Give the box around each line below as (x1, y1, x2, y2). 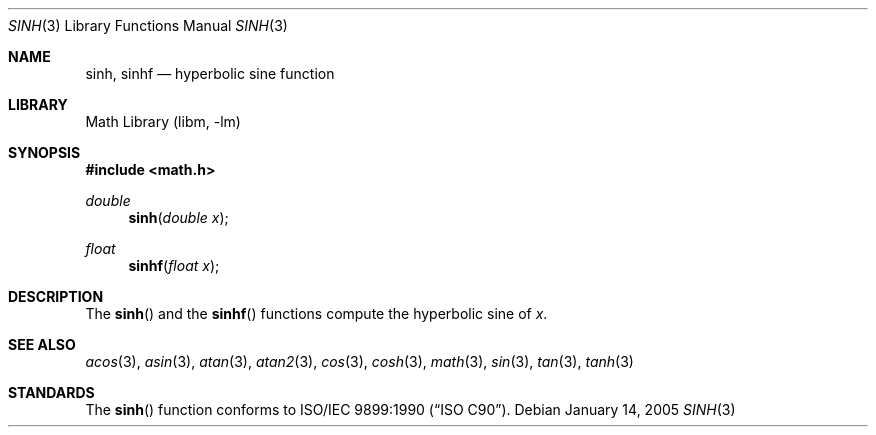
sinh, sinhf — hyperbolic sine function (85, 65, 335, 82)
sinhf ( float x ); (128, 257, 220, 274)
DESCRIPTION (8, 288, 104, 305)
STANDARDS (8, 384, 95, 401)
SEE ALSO (8, 336, 76, 353)
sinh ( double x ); (128, 209, 229, 226)
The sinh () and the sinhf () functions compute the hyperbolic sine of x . (85, 305, 548, 322)
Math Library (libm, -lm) (85, 113, 241, 130)
